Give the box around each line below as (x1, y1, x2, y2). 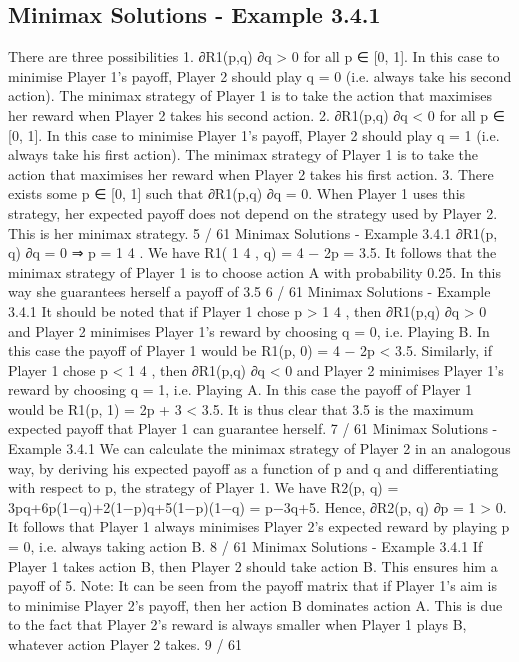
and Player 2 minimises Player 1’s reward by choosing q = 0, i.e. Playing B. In (8, 320, 490, 341)
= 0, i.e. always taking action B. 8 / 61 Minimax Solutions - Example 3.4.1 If (8, 536, 483, 557)
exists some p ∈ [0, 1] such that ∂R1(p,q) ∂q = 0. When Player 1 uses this (8, 183, 466, 204)
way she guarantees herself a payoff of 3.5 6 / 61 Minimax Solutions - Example (8, 281, 491, 302)
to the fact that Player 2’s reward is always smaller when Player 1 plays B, (8, 614, 467, 635)
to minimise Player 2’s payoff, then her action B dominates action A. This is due (8, 594, 503, 615)
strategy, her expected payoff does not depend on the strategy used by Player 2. (8, 202, 498, 223)
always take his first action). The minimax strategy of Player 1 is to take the (8, 144, 479, 165)
